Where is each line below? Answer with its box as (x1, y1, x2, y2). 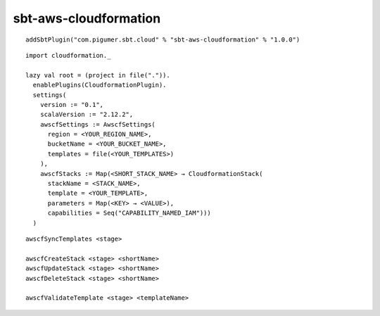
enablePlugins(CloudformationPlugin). (32, 81, 167, 89)
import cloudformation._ (25, 51, 111, 59)
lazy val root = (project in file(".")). (25, 71, 170, 79)
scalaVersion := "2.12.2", (39, 110, 134, 119)
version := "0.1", (39, 101, 104, 108)
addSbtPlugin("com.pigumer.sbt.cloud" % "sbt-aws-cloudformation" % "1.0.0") (25, 35, 300, 44)
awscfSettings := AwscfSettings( (39, 120, 156, 128)
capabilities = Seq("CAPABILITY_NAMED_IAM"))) (47, 209, 211, 217)
